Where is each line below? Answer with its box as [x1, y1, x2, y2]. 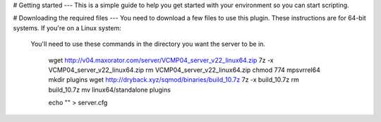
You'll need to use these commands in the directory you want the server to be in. [30, 39, 266, 49]
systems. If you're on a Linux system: [13, 23, 121, 32]
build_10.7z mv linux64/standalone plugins [48, 85, 171, 94]
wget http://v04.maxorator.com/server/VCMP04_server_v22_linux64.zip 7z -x [48, 56, 274, 64]
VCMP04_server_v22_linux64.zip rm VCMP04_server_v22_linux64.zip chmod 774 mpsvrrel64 [48, 66, 320, 74]
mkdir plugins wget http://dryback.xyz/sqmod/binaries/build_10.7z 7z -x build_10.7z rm [48, 75, 299, 84]
